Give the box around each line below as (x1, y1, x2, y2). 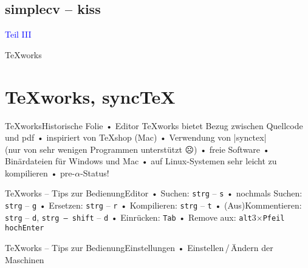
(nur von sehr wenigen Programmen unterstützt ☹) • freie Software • (5, 142, 270, 155)
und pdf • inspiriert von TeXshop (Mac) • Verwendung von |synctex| (5, 131, 267, 144)
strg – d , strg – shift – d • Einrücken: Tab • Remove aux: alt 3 (5, 210, 256, 223)
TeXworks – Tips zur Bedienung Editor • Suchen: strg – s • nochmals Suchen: (5, 187, 303, 199)
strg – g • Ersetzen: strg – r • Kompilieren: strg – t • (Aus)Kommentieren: (5, 199, 302, 212)
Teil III (5, 28, 32, 41)
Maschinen (5, 253, 44, 266)
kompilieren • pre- (5, 166, 75, 179)
